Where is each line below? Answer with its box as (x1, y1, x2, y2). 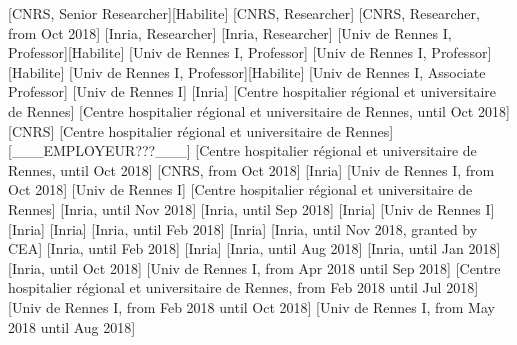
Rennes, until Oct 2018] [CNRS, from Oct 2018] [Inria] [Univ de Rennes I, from (8, 159, 495, 180)
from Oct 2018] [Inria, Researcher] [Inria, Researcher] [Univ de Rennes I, (8, 22, 452, 43)
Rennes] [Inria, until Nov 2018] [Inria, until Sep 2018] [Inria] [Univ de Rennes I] (8, 198, 495, 219)
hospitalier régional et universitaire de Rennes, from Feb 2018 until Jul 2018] (8, 277, 479, 298)
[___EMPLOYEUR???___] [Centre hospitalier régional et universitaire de (8, 140, 477, 161)
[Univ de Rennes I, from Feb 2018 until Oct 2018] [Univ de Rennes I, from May (8, 296, 495, 317)
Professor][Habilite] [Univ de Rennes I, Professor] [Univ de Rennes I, (8, 42, 427, 63)
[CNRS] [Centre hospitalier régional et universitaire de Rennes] (8, 120, 394, 141)
